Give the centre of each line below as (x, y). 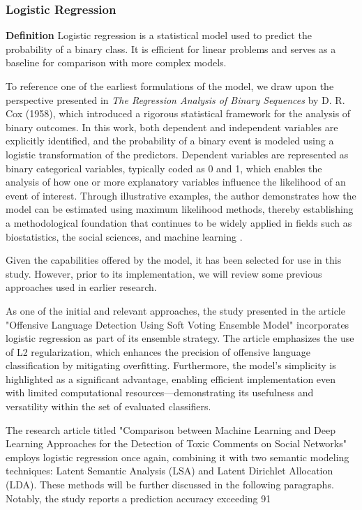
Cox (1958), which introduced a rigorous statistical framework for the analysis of (178, 113)
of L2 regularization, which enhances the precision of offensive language (158, 351)
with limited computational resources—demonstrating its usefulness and (160, 392)
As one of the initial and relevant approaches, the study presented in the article (175, 310)
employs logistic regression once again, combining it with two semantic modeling (178, 457)
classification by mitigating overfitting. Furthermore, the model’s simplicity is (171, 365)
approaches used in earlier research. (81, 287)
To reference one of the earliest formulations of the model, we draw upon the (170, 86)
